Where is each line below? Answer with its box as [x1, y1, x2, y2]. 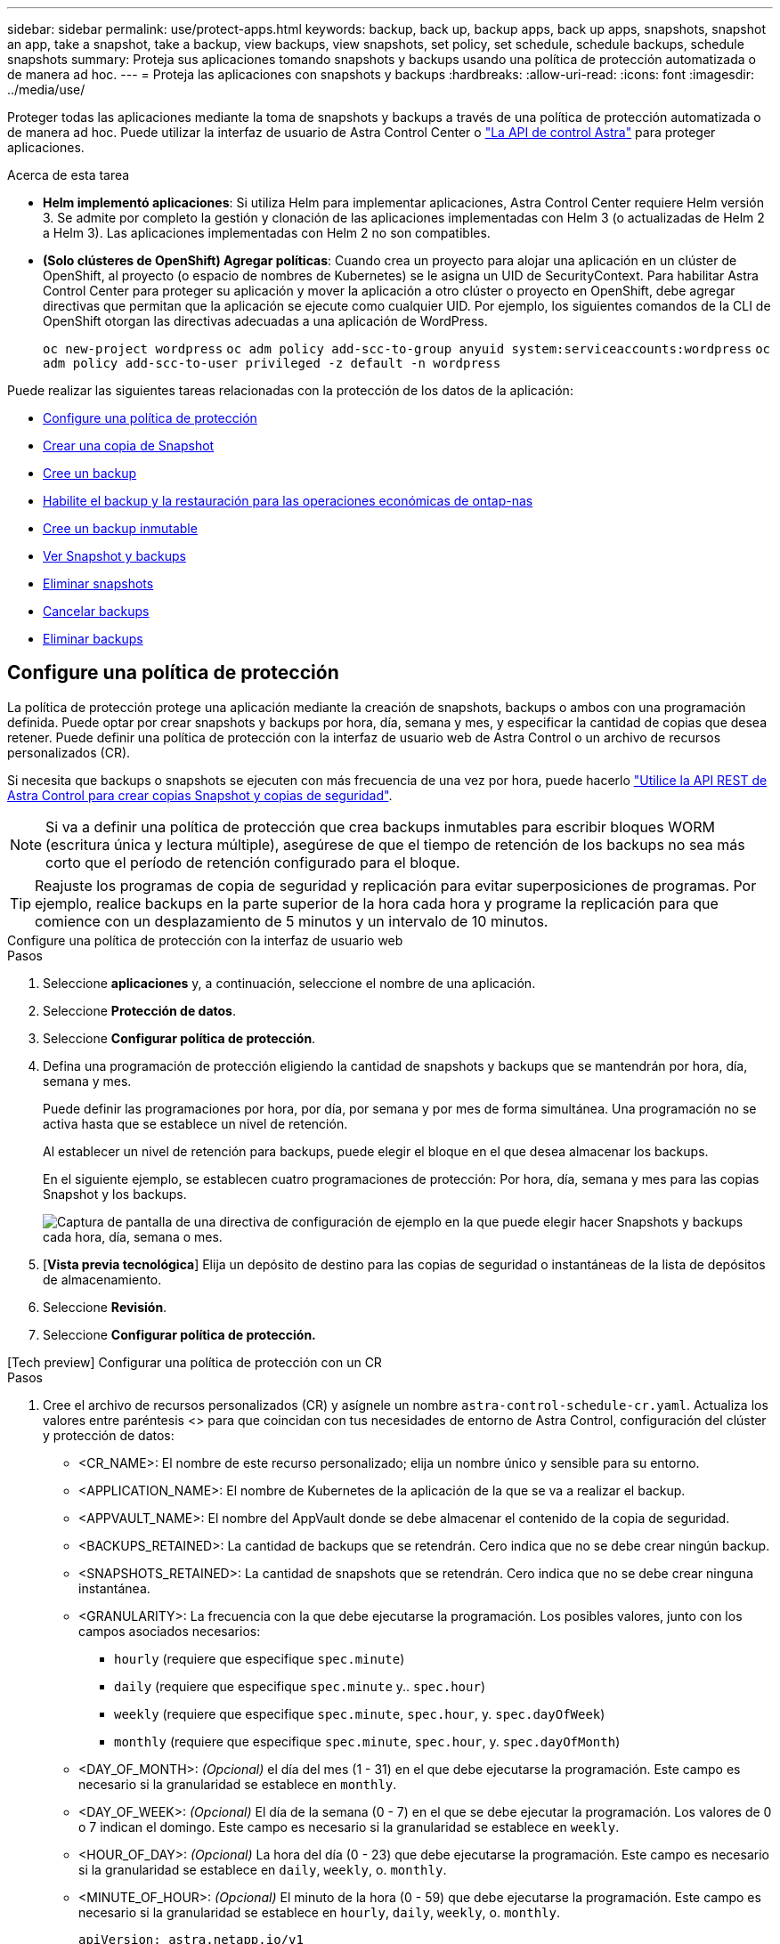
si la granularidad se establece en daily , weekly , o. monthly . [78, 1861, 447, 1877]
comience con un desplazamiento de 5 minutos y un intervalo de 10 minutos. [35, 911, 548, 930]
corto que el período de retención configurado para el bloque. [45, 853, 460, 871]
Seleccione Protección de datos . [43, 1002, 236, 1018]
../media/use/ [7, 82, 85, 97]
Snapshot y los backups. [43, 1186, 187, 1202]
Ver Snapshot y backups [43, 548, 186, 563]
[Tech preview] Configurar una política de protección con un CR [7, 1354, 382, 1370]
